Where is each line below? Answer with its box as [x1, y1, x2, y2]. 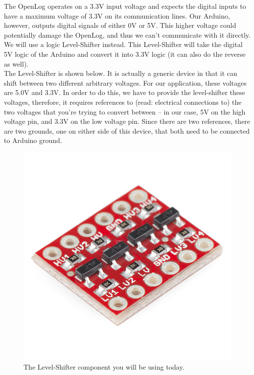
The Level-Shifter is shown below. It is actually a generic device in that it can [4, 68, 237, 78]
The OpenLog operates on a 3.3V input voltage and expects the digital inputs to [4, 1, 246, 11]
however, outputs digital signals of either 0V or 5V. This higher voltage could [4, 20, 236, 30]
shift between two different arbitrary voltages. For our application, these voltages [4, 77, 247, 88]
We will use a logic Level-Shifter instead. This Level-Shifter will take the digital [4, 39, 243, 49]
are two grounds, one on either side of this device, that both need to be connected [4, 125, 250, 136]
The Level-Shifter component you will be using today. [23, 361, 185, 372]
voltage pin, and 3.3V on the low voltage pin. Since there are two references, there [4, 116, 251, 126]
